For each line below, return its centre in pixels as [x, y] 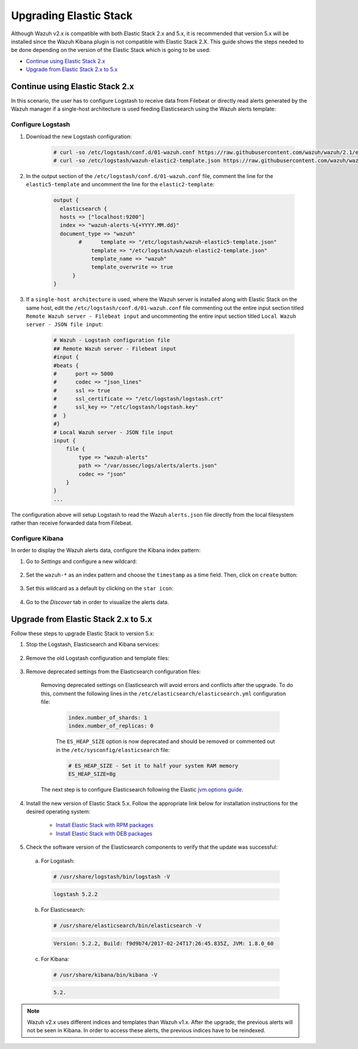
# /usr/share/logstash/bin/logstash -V [112, 876]
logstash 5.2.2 [75, 894]
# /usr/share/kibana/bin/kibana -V [105, 975]
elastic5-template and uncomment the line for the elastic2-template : [120, 185]
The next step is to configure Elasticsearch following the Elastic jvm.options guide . [142, 790]
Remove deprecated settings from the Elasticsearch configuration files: [113, 671]
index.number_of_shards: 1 [108, 718]
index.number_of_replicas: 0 [111, 726]
